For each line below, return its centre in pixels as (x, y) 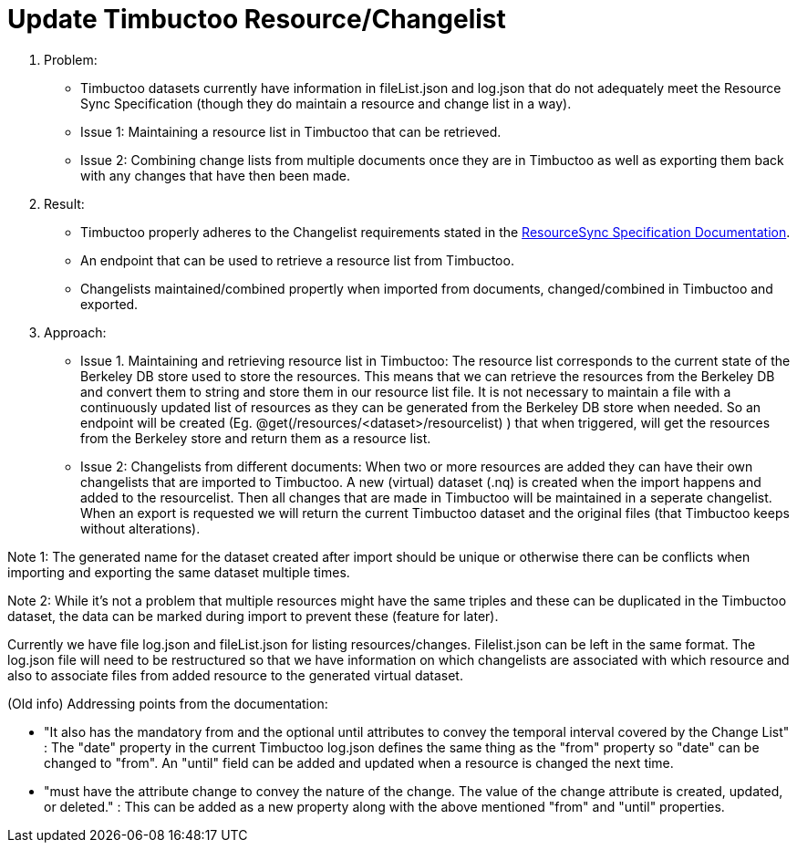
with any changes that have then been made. (215, 175)
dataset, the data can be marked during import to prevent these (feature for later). (253, 616)
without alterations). (140, 528)
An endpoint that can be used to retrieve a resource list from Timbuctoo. (297, 260)
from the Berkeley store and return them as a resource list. (256, 438)
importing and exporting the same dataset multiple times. (179, 572)
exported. (109, 304)
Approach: (75, 332)
